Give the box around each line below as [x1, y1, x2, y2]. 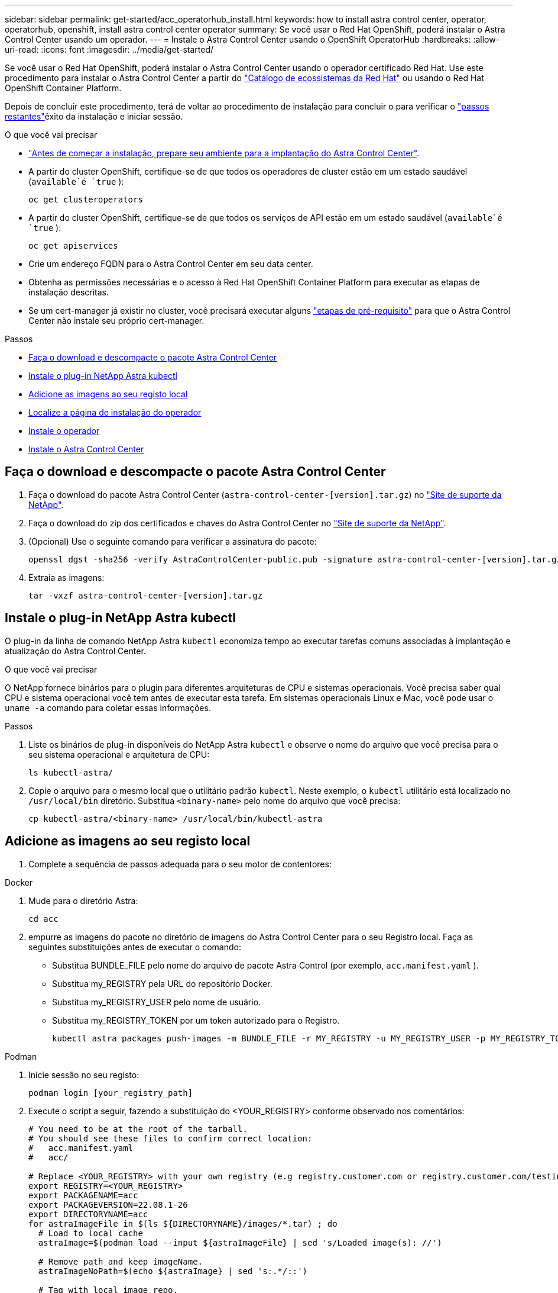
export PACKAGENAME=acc [28, 1190, 138, 1200]
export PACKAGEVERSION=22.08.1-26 [28, 1199, 188, 1210]
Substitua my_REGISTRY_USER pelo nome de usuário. [52, 996, 261, 1007]
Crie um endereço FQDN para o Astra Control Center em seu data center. [28, 259, 313, 269]
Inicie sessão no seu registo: [28, 1069, 139, 1080]
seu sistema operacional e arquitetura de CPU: [28, 749, 210, 760]
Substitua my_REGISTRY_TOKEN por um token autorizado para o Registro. [52, 1015, 340, 1025]
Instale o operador [28, 426, 100, 436]
